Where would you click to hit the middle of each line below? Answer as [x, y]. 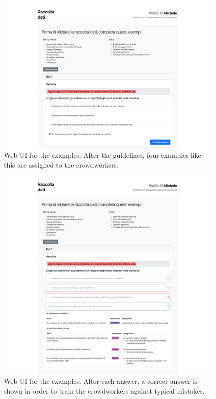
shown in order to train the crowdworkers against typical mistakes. [104, 391]
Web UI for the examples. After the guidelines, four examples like [103, 155]
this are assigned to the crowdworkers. [61, 164]
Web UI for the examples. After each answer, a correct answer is [101, 381]
